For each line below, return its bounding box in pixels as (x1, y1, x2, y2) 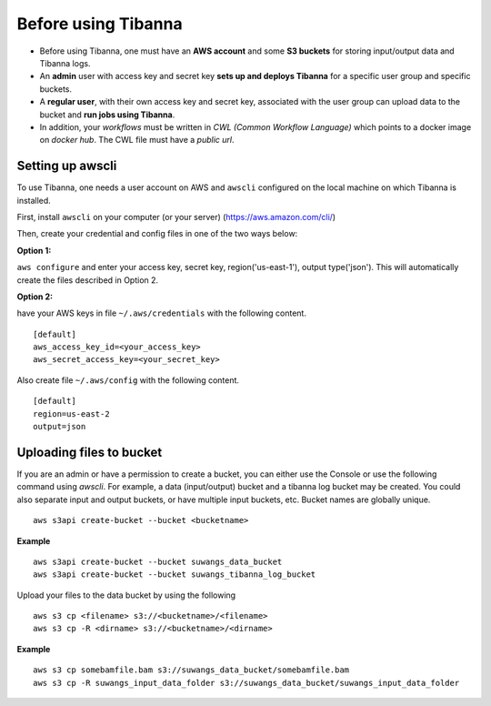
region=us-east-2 (33, 408, 110, 419)
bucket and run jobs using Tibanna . (39, 109, 175, 120)
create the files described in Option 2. (16, 274, 159, 286)
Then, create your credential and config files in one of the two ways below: (16, 228, 298, 239)
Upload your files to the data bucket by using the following (16, 590, 236, 600)
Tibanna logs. (39, 57, 91, 68)
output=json (33, 421, 86, 432)
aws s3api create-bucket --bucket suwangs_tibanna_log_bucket (33, 570, 316, 580)
